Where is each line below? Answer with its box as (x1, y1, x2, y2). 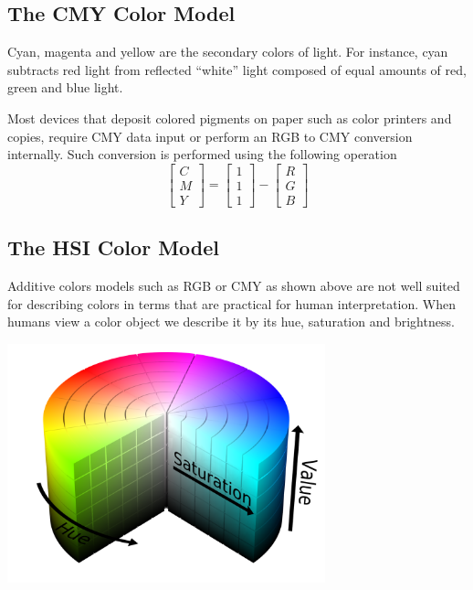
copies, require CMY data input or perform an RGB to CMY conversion (7, 126, 413, 145)
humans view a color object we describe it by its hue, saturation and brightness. (7, 312, 455, 331)
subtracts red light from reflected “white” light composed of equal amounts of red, (7, 59, 467, 79)
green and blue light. (7, 78, 123, 97)
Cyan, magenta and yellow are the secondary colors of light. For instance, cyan (7, 42, 448, 61)
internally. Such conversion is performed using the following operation (7, 145, 397, 164)
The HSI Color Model (7, 233, 220, 262)
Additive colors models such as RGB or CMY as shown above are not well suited (7, 276, 460, 295)
